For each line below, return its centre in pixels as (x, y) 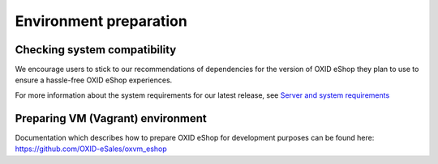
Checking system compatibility (96, 50)
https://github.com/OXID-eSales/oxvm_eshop (91, 149)
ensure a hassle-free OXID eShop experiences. (94, 80)
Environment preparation (101, 21)
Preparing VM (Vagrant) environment (111, 118)
